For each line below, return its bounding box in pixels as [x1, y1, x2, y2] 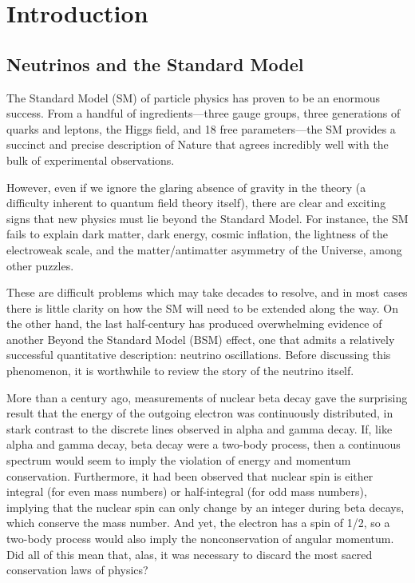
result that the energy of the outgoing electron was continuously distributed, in [6, 405, 393, 421]
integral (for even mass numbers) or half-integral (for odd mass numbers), [6, 483, 367, 500]
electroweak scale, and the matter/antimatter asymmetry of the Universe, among [6, 241, 402, 258]
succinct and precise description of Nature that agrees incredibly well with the [6, 136, 389, 153]
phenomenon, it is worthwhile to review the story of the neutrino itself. [6, 362, 354, 379]
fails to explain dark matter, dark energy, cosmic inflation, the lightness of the [6, 226, 389, 242]
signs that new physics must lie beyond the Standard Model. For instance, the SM [6, 210, 409, 226]
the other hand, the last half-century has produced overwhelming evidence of [6, 315, 382, 332]
